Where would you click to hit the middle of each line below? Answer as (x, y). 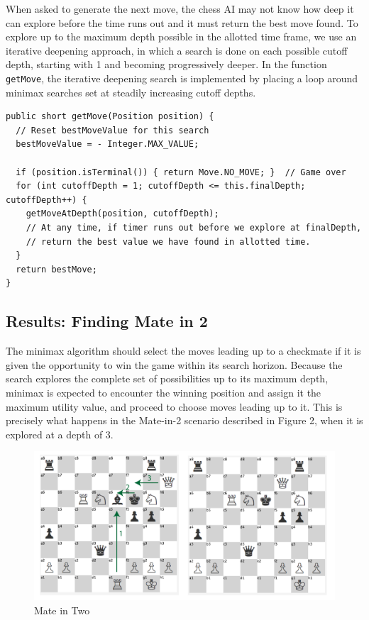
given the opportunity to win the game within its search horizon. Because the (174, 364)
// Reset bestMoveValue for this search (112, 130)
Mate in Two (62, 610)
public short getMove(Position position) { (110, 117)
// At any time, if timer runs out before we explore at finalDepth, (194, 227)
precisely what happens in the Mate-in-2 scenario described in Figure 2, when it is (184, 420)
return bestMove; (56, 269)
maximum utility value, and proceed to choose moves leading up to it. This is (174, 406)
